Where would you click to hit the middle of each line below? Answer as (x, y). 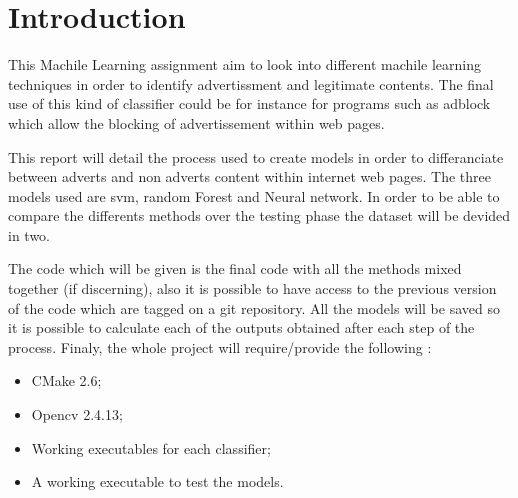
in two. (29, 234)
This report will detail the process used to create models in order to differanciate (256, 156)
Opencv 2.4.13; (77, 414)
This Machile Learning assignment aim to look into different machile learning (245, 64)
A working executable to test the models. (157, 481)
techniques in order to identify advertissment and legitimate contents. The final (251, 83)
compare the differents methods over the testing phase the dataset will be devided (259, 215)
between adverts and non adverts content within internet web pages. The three (249, 176)
